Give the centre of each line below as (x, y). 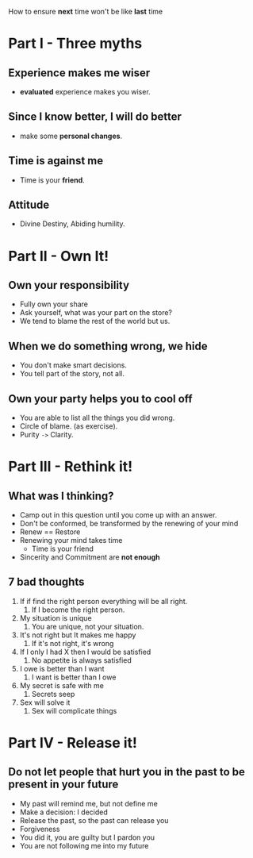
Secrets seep (53, 694)
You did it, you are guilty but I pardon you (87, 837)
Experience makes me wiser (79, 73)
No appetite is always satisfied (82, 660)
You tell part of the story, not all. (72, 374)
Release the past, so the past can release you (94, 820)
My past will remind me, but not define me (89, 803)
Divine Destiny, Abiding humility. (72, 224)
